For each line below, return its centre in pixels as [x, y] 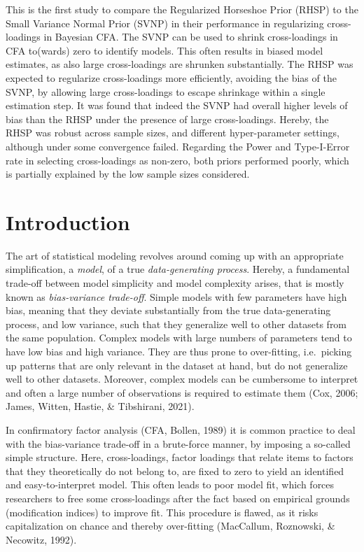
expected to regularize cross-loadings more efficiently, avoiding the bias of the [171, 77]
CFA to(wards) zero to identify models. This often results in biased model [164, 50]
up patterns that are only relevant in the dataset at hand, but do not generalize [177, 365]
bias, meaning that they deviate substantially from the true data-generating [168, 310]
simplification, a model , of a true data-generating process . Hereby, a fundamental [178, 269]
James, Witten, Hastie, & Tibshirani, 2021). [100, 406]
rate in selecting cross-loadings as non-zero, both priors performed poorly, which [177, 160]
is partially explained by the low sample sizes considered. [128, 174]
